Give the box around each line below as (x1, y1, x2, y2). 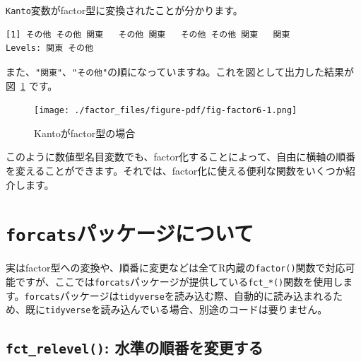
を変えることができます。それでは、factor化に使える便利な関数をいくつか (6, 163, 345, 177)
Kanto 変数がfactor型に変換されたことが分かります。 (6, 3, 243, 17)
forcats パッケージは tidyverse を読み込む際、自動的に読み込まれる (24, 288, 333, 303)
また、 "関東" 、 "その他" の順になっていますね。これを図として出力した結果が (6, 64, 354, 78)
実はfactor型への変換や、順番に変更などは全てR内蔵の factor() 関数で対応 (6, 260, 345, 275)
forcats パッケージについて (6, 218, 254, 247)
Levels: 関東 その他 (6, 43, 93, 54)
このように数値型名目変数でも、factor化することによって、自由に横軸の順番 (6, 149, 356, 164)
